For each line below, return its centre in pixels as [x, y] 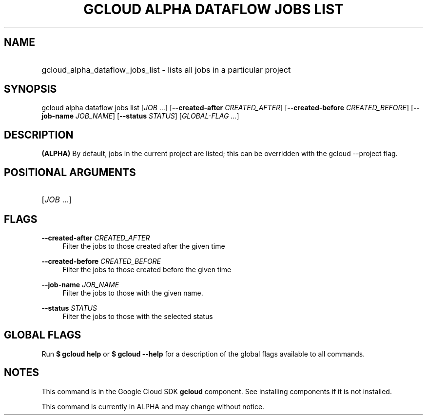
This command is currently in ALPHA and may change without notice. [153, 406]
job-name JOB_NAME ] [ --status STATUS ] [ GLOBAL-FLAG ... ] [140, 116]
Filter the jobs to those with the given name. [133, 293]
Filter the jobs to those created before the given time [147, 269]
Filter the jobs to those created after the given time [144, 246]
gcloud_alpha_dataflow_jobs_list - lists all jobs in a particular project [166, 70]
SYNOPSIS [30, 89]
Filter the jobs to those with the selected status [138, 316]
